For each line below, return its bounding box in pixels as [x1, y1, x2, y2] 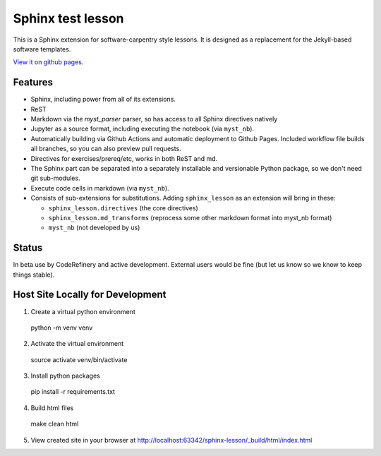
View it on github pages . [13, 58, 84, 66]
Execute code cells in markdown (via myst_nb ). [30, 184, 169, 192]
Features [13, 76, 53, 88]
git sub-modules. [30, 174, 80, 183]
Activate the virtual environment [30, 340, 124, 348]
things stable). [13, 270, 55, 279]
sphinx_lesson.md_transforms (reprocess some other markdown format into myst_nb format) [48, 213, 332, 222]
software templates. [13, 44, 71, 53]
